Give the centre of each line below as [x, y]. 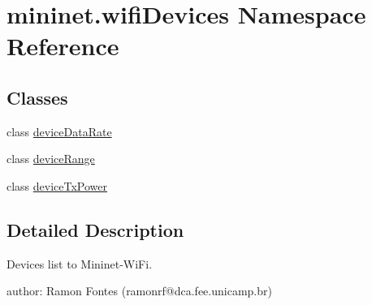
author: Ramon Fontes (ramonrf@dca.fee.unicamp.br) [139, 291]
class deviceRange [51, 159]
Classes [37, 97]
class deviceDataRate [59, 131]
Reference [63, 46]
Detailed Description [95, 229]
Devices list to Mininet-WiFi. [80, 263]
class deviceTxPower [57, 185]
